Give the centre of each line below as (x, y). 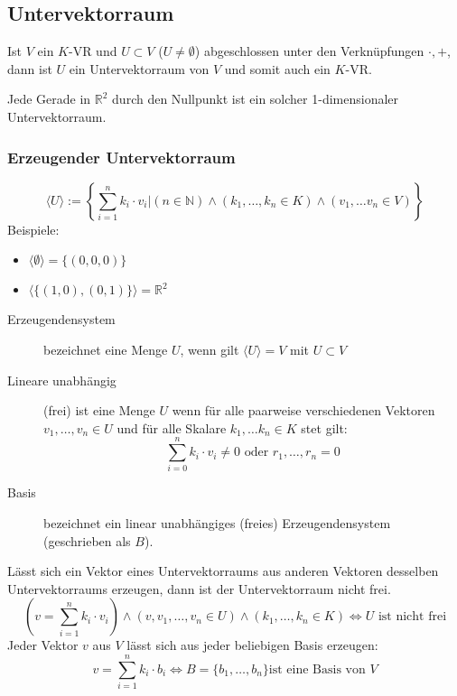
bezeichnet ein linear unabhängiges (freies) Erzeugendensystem (217, 523)
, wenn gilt (210, 349)
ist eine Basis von (317, 669)
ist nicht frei (412, 617)
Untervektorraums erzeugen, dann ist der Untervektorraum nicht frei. (199, 588)
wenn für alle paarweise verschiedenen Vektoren (303, 410)
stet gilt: (324, 427)
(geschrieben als (87, 540)
